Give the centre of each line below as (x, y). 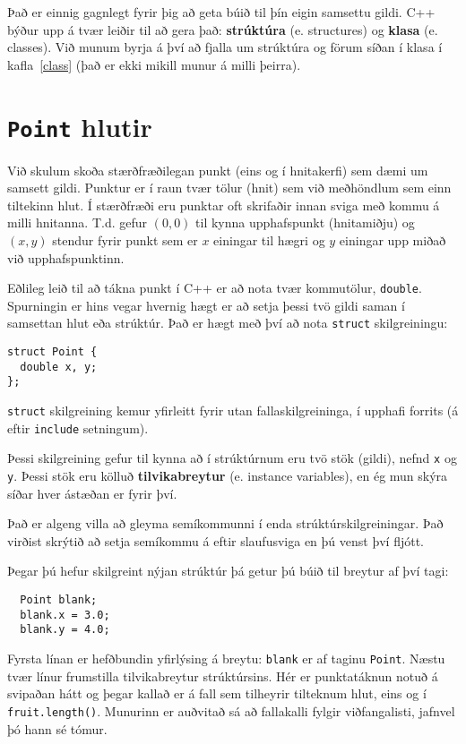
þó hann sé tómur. (57, 728)
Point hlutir (80, 126)
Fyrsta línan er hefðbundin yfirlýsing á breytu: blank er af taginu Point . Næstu (226, 658)
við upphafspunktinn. (66, 257)
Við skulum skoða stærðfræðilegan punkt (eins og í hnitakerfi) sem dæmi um (218, 170)
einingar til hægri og (269, 240)
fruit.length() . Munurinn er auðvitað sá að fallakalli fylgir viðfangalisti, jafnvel (231, 710)
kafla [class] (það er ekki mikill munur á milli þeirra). (154, 64)
